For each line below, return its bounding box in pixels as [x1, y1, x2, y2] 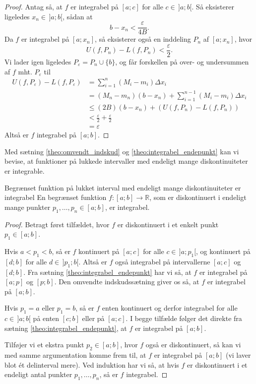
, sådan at [62, 11, 93, 21]
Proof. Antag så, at [4, 1, 63, 11]
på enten [33, 313, 60, 323]
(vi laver [225, 350, 251, 360]
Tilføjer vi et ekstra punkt [4, 339, 84, 350]
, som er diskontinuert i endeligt [149, 192, 247, 202]
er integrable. [4, 165, 45, 176]
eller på [82, 313, 105, 323]
